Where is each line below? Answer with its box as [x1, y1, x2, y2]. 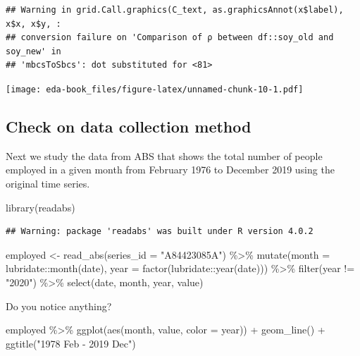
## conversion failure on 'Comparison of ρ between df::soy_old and [6, 32, 334, 43]
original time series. [6, 176, 90, 191]
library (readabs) [6, 200, 75, 214]
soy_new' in [6, 46, 61, 56]
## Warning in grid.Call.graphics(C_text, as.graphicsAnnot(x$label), [6, 5, 344, 15]
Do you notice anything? [6, 298, 112, 313]
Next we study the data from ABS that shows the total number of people [6, 148, 323, 163]
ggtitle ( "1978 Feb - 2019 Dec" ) [6, 336, 136, 350]
